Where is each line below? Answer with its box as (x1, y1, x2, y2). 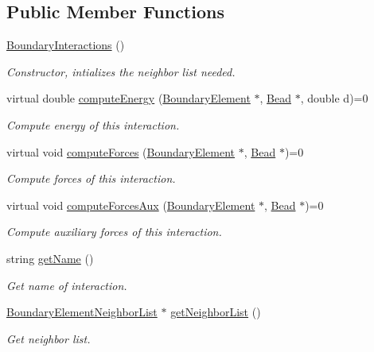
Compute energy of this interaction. (6, 116, 180, 133)
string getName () (6, 249, 94, 266)
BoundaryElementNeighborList (6, 304, 158, 320)
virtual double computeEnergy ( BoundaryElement (6, 90, 251, 106)
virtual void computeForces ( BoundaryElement (6, 143, 236, 160)
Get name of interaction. (6, 277, 127, 293)
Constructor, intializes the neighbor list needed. (6, 63, 236, 79)
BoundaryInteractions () (6, 37, 125, 53)
